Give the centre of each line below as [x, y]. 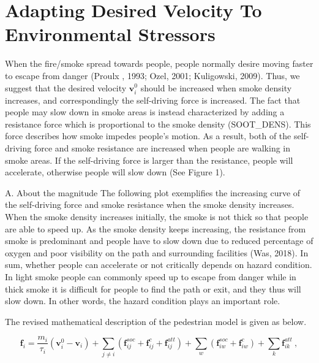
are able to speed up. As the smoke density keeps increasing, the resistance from [156, 228]
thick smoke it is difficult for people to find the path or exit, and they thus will [153, 288]
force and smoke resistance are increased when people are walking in [162, 148]
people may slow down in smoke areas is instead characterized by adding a [145, 112]
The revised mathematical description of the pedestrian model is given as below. [156, 321]
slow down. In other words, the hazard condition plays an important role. [143, 301]
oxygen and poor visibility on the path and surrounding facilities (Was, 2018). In [157, 252]
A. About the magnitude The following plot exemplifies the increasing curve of [153, 192]
